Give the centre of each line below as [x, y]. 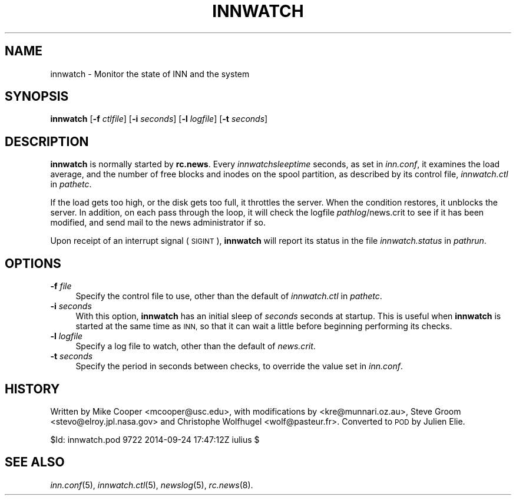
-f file [61, 286]
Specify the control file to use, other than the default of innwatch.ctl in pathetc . [229, 296]
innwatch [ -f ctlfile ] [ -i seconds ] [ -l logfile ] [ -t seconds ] [159, 119]
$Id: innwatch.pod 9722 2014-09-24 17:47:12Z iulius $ [155, 439]
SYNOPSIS [37, 97]
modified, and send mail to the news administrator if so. [158, 223]
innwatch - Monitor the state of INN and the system [150, 74]
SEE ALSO [35, 462]
